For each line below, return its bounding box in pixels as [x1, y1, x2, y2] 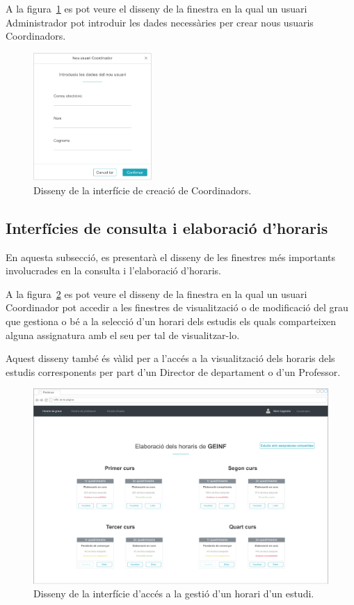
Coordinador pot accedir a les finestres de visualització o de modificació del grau [6, 300, 348, 315]
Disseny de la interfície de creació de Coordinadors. [33, 182, 252, 197]
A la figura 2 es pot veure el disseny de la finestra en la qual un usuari [6, 286, 307, 301]
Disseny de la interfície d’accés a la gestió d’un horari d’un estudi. [33, 586, 314, 601]
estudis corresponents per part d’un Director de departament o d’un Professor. [6, 364, 341, 379]
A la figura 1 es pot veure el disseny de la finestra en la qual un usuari [6, 1, 307, 15]
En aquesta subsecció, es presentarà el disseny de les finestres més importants [6, 249, 336, 264]
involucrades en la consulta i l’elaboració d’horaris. [6, 263, 221, 278]
